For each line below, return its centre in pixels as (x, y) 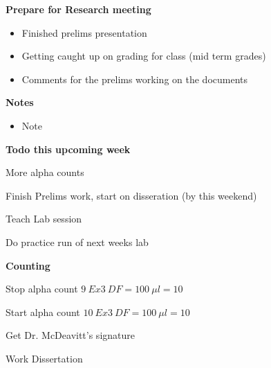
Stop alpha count (42, 289)
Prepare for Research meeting (78, 9)
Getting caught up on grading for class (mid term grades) (144, 56)
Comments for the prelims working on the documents (135, 79)
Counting (28, 265)
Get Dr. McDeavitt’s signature (70, 335)
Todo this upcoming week (68, 149)
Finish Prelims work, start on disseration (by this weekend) (131, 195)
